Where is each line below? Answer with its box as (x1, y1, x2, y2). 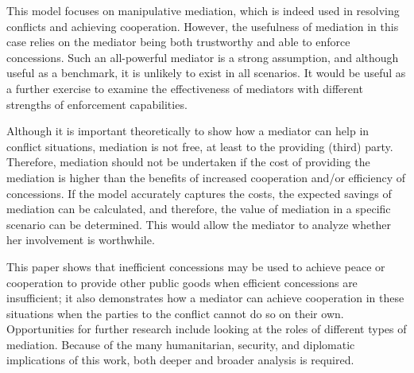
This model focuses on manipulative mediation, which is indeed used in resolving (6, 2, 400, 18)
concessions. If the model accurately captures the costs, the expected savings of (6, 185, 392, 201)
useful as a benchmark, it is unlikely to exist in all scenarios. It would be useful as (6, 64, 406, 81)
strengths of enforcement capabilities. (6, 95, 188, 112)
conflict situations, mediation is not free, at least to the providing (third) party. (6, 138, 393, 154)
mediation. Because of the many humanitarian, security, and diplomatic (6, 336, 355, 352)
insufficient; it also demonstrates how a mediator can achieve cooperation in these (6, 289, 404, 306)
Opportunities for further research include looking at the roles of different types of (6, 321, 407, 337)
